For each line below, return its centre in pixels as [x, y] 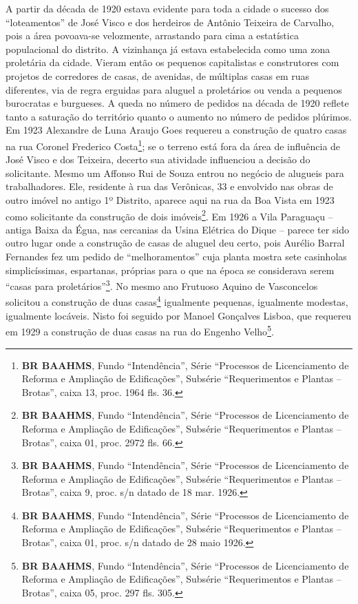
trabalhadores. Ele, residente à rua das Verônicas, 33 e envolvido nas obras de [169, 186]
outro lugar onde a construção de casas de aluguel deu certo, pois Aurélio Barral [175, 243]
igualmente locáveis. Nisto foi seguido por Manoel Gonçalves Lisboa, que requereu [179, 315]
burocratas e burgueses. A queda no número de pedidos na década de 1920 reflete [177, 103]
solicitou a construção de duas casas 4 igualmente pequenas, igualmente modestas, [177, 301]
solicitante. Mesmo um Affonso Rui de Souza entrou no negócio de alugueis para [175, 173]
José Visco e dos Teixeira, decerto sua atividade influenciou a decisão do [158, 159]
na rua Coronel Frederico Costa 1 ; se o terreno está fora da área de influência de [173, 145]
